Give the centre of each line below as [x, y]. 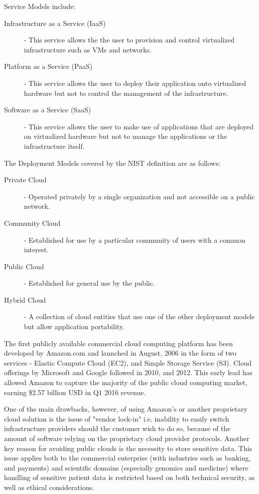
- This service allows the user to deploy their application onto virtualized [135, 83]
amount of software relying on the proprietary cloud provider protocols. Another [127, 438]
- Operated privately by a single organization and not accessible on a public [139, 196]
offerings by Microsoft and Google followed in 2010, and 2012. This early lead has [129, 372]
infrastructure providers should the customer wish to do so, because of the [117, 428]
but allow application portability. [74, 326]
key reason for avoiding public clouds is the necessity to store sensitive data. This [128, 448]
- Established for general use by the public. [90, 283]
